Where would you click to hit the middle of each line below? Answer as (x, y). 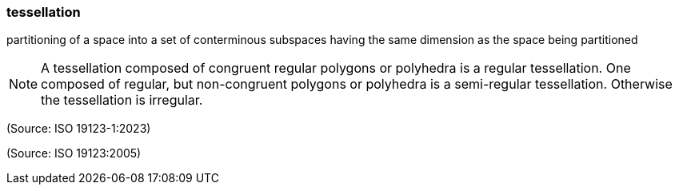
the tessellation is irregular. (122, 100)
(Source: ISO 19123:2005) (74, 153)
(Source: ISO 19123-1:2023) (79, 129)
